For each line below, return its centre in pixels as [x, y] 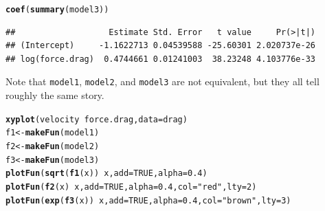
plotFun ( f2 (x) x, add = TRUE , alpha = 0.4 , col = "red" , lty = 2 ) [131, 187]
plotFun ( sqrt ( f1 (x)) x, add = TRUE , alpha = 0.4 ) [107, 174]
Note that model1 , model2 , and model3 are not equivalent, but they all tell [162, 81]
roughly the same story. [55, 95]
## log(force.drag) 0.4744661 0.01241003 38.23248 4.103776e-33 [161, 59]
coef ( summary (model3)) [57, 10]
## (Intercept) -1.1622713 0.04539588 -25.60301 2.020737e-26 [161, 46]
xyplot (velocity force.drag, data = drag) [97, 119]
